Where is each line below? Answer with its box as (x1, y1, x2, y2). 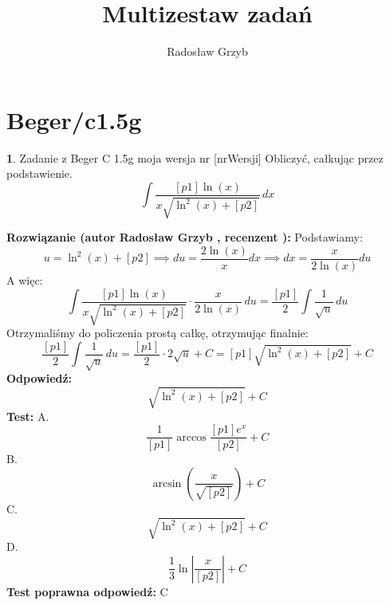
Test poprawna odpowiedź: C (6, 583, 168, 599)
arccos (176, 431, 207, 443)
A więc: (6, 271, 43, 288)
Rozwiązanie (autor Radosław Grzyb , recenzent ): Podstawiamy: (6, 229, 363, 246)
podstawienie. (6, 165, 73, 182)
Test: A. (6, 407, 49, 424)
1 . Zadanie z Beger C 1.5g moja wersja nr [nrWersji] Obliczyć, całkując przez (6, 149, 384, 166)
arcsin (152, 477, 182, 489)
